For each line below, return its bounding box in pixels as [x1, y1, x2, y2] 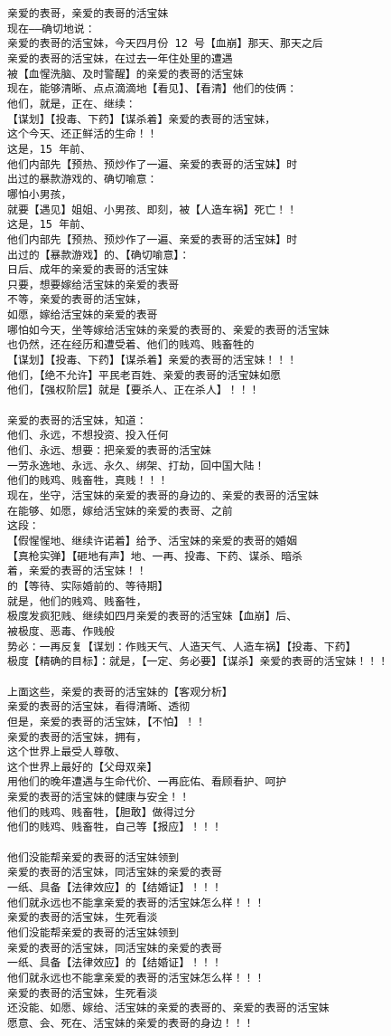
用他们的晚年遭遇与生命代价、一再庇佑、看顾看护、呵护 [7, 775, 287, 789]
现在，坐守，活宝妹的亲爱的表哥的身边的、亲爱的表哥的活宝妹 [7, 489, 319, 502]
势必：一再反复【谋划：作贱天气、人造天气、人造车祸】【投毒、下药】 [7, 640, 357, 653]
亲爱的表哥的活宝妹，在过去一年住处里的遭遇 [7, 52, 233, 65]
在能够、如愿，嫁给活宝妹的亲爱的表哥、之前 [7, 504, 233, 518]
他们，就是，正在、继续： [7, 97, 136, 110]
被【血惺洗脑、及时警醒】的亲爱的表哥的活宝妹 [7, 67, 244, 81]
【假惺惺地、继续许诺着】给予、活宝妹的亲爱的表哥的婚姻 [7, 534, 298, 547]
